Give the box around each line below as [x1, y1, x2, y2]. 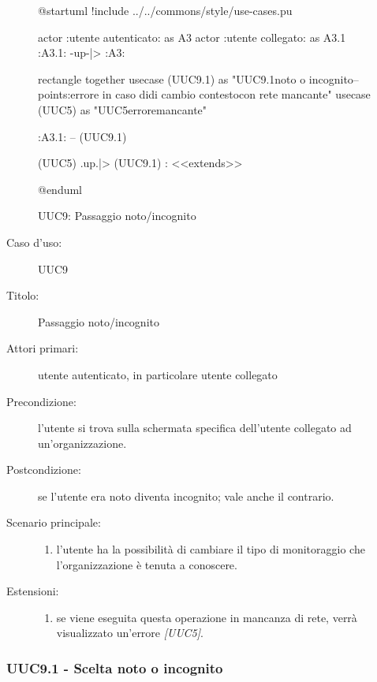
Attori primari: [6, 340, 79, 356]
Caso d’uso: [6, 233, 62, 250]
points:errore [38, 86, 99, 102]
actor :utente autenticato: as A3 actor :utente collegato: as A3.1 [38, 28, 346, 45]
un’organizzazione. [38, 434, 127, 451]
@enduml [38, 181, 83, 197]
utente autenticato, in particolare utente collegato [38, 366, 278, 382]
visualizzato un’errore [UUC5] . [56, 624, 203, 641]
